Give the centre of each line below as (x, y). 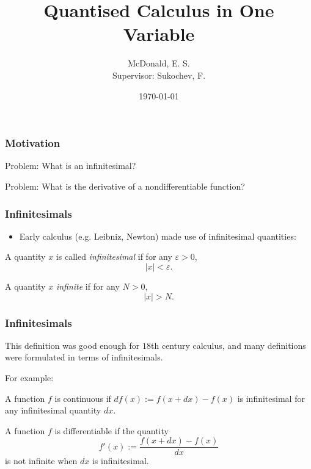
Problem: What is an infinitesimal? (71, 166)
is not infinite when (41, 461)
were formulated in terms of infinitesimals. (84, 357)
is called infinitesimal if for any (114, 256)
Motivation (33, 143)
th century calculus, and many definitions (229, 345)
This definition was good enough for (72, 345)
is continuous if (83, 398)
